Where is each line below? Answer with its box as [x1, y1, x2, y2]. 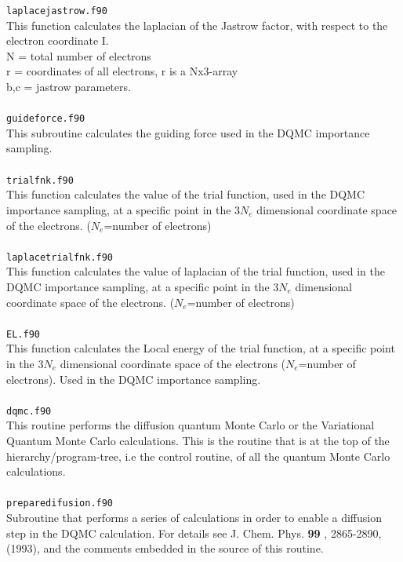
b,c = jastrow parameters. [6, 78, 131, 95]
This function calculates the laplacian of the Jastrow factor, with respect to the [6, 16, 388, 33]
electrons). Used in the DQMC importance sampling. [6, 370, 261, 387]
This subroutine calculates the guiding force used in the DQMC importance [6, 124, 370, 140]
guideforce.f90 [6, 113, 85, 125]
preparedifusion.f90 [6, 498, 114, 509]
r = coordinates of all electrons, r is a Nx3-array [6, 63, 238, 79]
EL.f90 [6, 328, 40, 340]
